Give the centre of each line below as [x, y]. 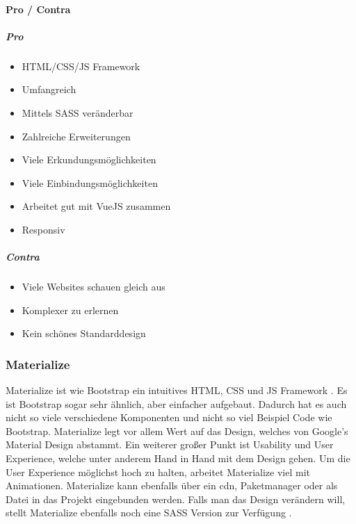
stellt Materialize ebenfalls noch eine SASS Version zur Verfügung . [149, 513]
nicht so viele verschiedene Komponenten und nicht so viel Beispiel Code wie [169, 417]
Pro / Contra [38, 9]
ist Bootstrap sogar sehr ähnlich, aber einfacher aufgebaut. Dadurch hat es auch [176, 403]
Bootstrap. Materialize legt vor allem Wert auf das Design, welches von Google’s [177, 431]
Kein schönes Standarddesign [84, 333]
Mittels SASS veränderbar [78, 112]
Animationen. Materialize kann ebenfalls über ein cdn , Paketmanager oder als [172, 485]
